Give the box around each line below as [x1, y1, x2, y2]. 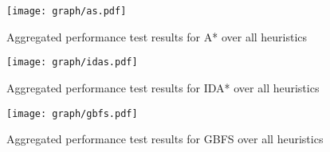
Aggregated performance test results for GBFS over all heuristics [6, 131, 324, 147]
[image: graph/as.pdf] [6, 6, 127, 17]
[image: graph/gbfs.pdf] [6, 107, 138, 119]
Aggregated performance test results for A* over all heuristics [6, 28, 308, 45]
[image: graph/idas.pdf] [6, 57, 138, 68]
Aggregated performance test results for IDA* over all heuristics [6, 79, 320, 95]
